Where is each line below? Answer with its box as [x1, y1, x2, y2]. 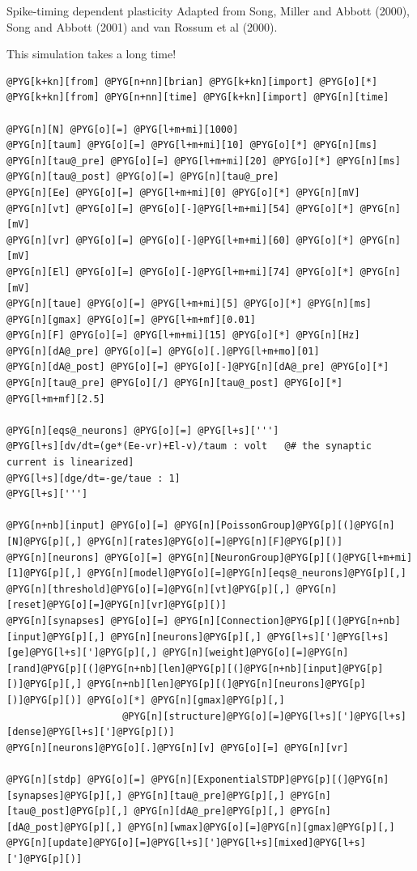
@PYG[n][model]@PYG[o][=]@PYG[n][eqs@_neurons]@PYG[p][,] [87, 567, 406, 580]
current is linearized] [6, 457, 134, 469]
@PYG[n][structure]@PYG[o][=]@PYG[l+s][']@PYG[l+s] [122, 710, 406, 722]
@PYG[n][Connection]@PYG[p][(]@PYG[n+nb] [174, 614, 401, 627]
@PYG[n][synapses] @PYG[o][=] [6, 614, 169, 627]
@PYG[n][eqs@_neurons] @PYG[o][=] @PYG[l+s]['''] [6, 424, 279, 436]
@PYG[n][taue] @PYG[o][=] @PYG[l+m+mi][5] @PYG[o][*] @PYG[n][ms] [6, 298, 372, 310]
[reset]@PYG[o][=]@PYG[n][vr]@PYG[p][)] [6, 599, 228, 611]
